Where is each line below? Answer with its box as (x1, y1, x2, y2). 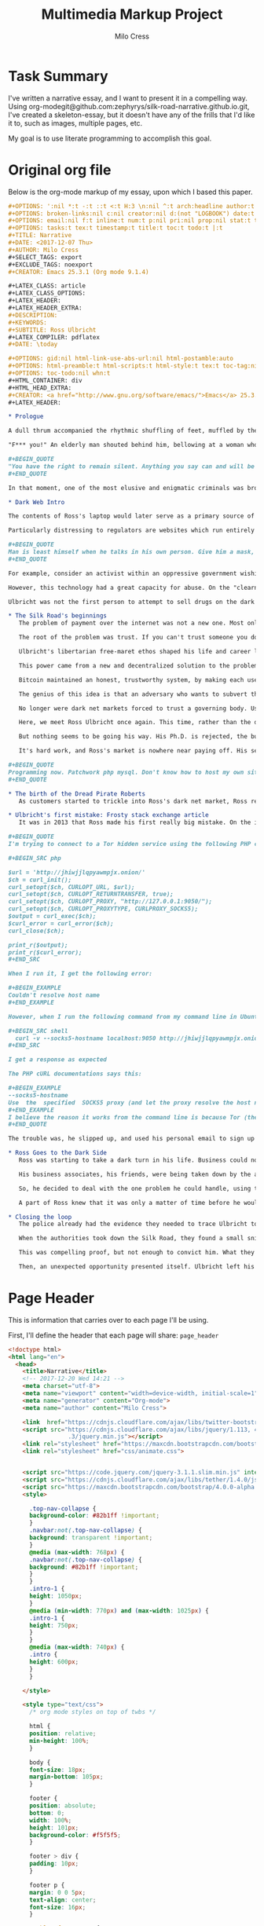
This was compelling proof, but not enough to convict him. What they (18, 1249, 255, 1257)
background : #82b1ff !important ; (28, 1563, 139, 1571)
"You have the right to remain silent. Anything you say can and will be (8, 462, 255, 471)
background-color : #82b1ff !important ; (28, 1512, 159, 1520)
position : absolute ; (28, 1802, 97, 1810)
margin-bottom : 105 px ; (28, 1773, 104, 1781)
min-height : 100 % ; (28, 1737, 90, 1745)
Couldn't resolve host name (8, 991, 101, 999)
